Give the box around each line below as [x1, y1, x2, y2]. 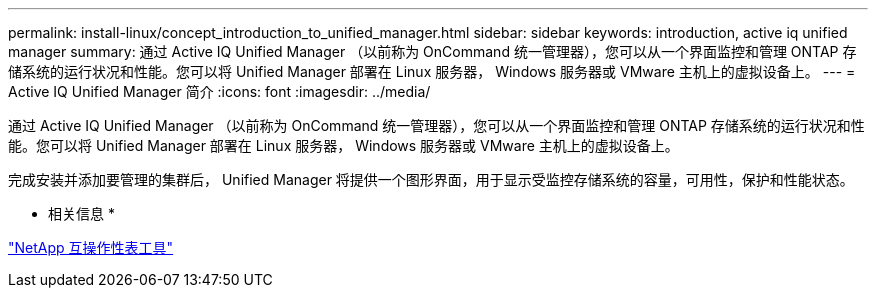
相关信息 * [48, 205, 115, 222]
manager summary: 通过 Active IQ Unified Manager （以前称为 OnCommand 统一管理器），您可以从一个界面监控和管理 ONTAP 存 [8, 43, 857, 60]
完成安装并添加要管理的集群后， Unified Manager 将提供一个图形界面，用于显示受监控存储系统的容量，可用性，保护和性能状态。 [8, 171, 854, 188]
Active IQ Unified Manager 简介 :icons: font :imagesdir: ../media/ [8, 83, 431, 100]
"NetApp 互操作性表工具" [8, 239, 174, 256]
